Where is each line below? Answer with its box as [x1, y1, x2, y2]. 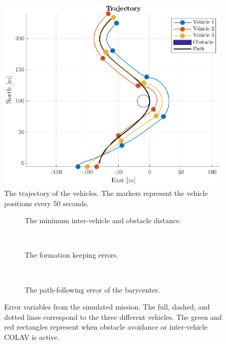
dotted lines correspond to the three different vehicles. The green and [4, 311, 222, 322]
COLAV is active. [4, 331, 60, 342]
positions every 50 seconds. [4, 197, 89, 208]
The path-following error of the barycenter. [25, 284, 160, 295]
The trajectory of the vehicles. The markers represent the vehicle [4, 187, 208, 198]
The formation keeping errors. [25, 249, 119, 260]
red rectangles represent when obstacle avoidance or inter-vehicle [4, 321, 208, 332]
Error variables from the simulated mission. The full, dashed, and [4, 301, 210, 312]
